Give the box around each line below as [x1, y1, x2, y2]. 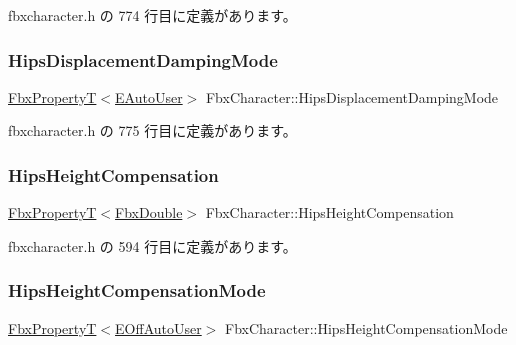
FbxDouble [115, 202, 183, 223]
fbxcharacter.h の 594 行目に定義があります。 [8, 235, 297, 256]
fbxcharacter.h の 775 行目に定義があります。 [8, 120, 297, 141]
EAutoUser [115, 86, 183, 107]
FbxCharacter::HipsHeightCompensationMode [225, 317, 508, 338]
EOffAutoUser [115, 317, 202, 338]
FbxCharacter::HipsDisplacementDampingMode [205, 86, 499, 107]
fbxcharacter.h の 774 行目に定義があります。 [8, 5, 297, 25]
